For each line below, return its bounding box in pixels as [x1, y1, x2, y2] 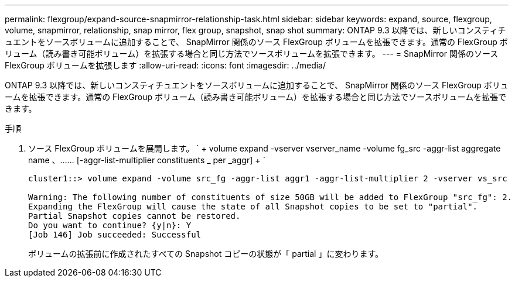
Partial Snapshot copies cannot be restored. [28, 211, 241, 221]
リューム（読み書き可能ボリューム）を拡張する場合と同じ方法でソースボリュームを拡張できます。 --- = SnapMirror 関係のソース [5, 49, 499, 59]
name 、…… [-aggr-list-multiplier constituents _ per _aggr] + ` [28, 155, 265, 165]
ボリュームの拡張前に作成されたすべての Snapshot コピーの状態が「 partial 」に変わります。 [28, 249, 384, 259]
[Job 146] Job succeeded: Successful [28, 230, 202, 239]
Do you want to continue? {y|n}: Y [28, 221, 192, 230]
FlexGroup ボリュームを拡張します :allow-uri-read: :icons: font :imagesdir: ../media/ [5, 60, 326, 70]
